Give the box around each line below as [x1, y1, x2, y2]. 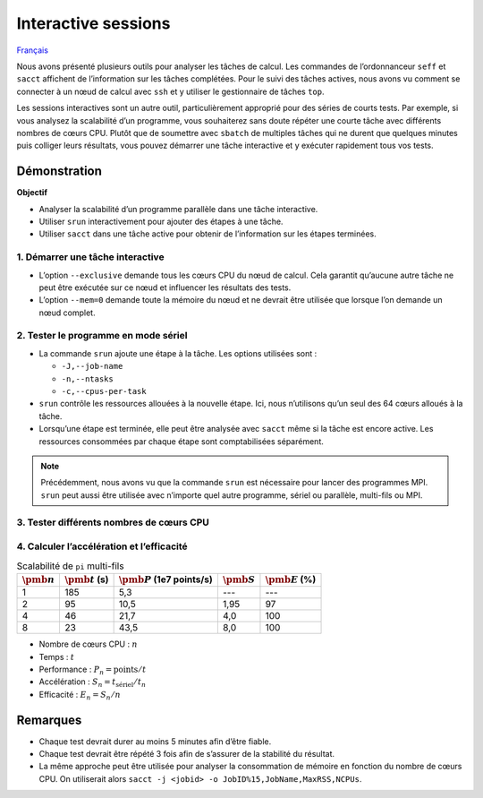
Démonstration [16, 164, 103, 179]
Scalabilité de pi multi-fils [16, 560, 124, 572]
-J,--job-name [61, 361, 123, 372]
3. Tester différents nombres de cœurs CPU [16, 516, 210, 528]
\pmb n [21, 573, 55, 586]
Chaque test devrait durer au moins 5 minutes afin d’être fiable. [38, 735, 272, 747]
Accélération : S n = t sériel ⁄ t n [38, 676, 147, 690]
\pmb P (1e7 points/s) [118, 573, 214, 586]
